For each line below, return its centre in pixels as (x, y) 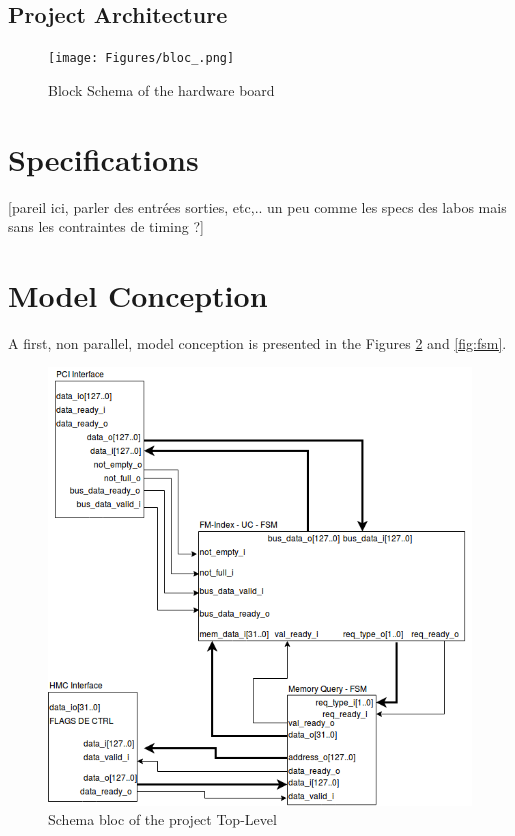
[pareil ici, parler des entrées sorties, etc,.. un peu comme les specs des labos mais (257, 206)
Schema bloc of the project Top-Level (162, 819)
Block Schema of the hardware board (161, 89)
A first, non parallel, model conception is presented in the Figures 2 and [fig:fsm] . (257, 342)
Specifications (103, 158)
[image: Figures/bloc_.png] (141, 58)
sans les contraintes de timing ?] (106, 226)
